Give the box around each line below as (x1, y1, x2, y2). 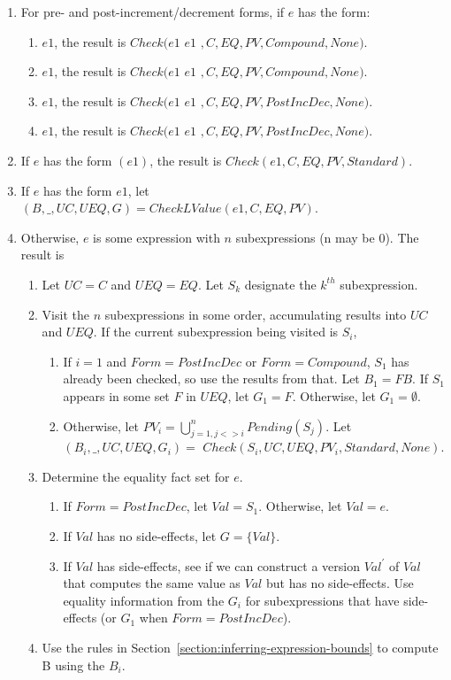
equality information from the (63, 591, 225, 609)
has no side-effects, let (96, 527, 217, 545)
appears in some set (63, 386, 170, 405)
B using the (42, 655, 105, 674)
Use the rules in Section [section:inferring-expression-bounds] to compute (42, 638, 439, 657)
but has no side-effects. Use (265, 574, 414, 592)
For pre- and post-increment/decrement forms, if (20, 3, 285, 20)
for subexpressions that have (245, 591, 400, 609)
